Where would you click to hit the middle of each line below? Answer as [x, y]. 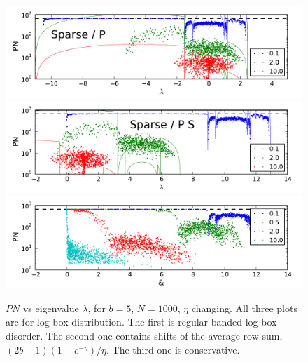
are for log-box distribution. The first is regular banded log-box [141, 322]
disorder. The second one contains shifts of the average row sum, [144, 335]
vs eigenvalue [51, 308]
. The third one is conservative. [173, 349]
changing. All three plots [244, 308]
